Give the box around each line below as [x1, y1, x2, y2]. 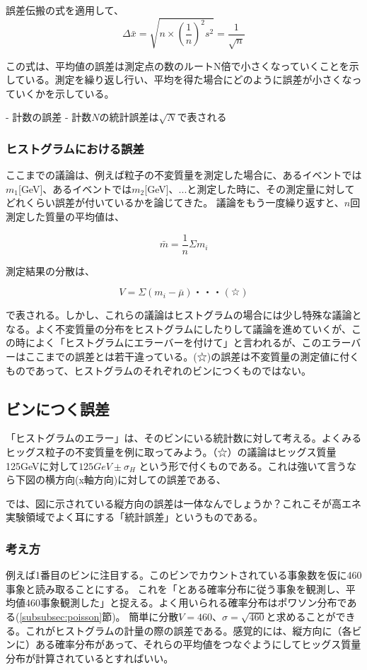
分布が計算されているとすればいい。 [6, 650, 174, 665]
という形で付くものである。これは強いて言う [139, 458, 347, 473]
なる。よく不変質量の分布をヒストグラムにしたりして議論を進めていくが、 [6, 321, 351, 336]
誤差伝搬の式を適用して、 [6, 3, 124, 17]
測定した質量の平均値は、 [6, 208, 124, 223]
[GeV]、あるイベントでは [18, 181, 132, 196]
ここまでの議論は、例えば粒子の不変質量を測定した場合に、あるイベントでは [6, 167, 362, 182]
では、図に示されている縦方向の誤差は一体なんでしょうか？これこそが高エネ [6, 495, 361, 510]
